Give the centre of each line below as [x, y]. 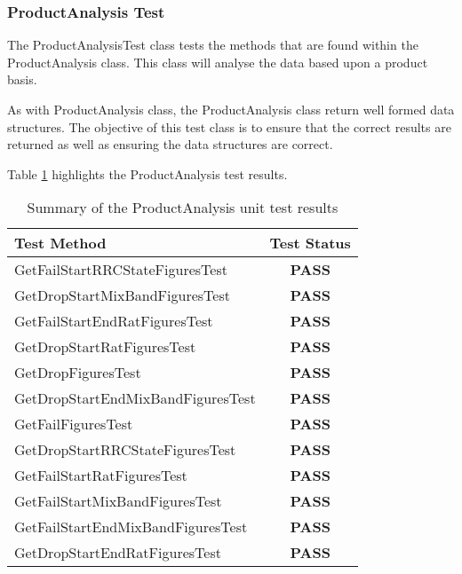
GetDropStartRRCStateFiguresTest [125, 450]
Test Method [60, 243]
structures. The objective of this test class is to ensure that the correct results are [229, 126]
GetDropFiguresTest [78, 373]
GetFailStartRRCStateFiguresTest [121, 270]
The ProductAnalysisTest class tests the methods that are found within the [213, 45]
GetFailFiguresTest [74, 424]
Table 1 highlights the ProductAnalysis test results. [147, 173]
